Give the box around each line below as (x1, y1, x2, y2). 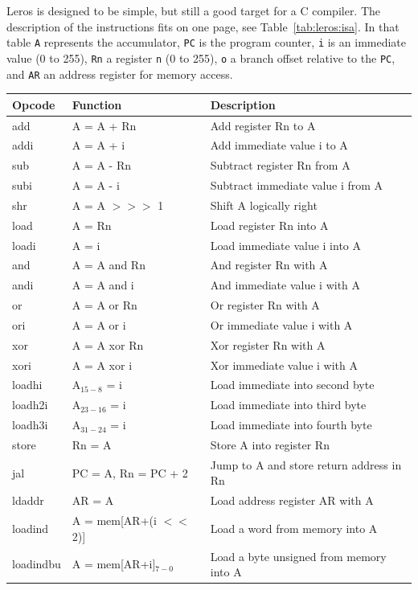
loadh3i (12, 416, 48, 433)
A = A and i (72, 277, 134, 293)
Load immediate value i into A (210, 236, 362, 253)
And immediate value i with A (210, 277, 361, 293)
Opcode (12, 96, 55, 113)
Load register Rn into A (210, 216, 329, 233)
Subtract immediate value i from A (210, 177, 383, 194)
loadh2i (12, 396, 48, 413)
